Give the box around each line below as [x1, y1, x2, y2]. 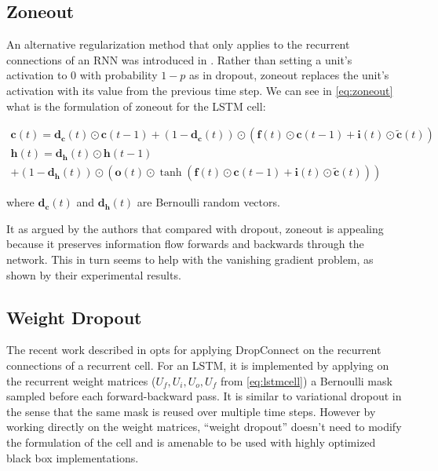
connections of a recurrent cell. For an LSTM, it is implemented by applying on [6, 357, 389, 374]
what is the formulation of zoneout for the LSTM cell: [6, 97, 266, 114]
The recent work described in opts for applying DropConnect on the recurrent [6, 341, 381, 358]
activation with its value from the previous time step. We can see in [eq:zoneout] [6, 82, 393, 98]
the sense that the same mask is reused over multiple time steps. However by [6, 403, 376, 419]
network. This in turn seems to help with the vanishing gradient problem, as [6, 251, 374, 268]
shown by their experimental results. [6, 266, 181, 283]
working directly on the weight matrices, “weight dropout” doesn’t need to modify [6, 418, 402, 435]
